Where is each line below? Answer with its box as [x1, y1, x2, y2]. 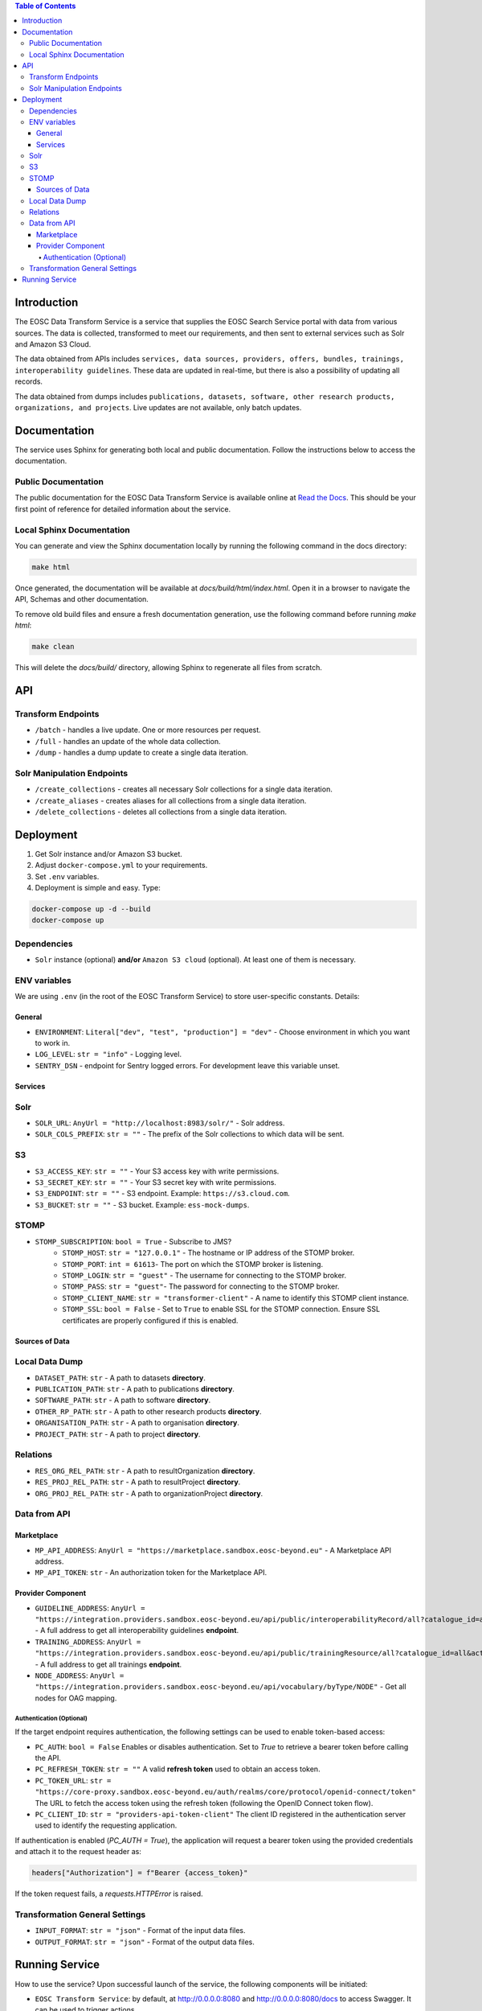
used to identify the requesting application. [35, 1820, 178, 1830]
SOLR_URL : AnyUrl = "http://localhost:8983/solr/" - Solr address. [35, 1118, 285, 1128]
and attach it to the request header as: [14, 1847, 142, 1857]
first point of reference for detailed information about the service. [14, 504, 231, 514]
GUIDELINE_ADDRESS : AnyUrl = [35, 1603, 145, 1613]
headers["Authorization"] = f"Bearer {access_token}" [31, 1869, 248, 1877]
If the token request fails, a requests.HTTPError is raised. [14, 1889, 204, 1898]
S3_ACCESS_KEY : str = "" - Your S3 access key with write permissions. [35, 1166, 280, 1176]
